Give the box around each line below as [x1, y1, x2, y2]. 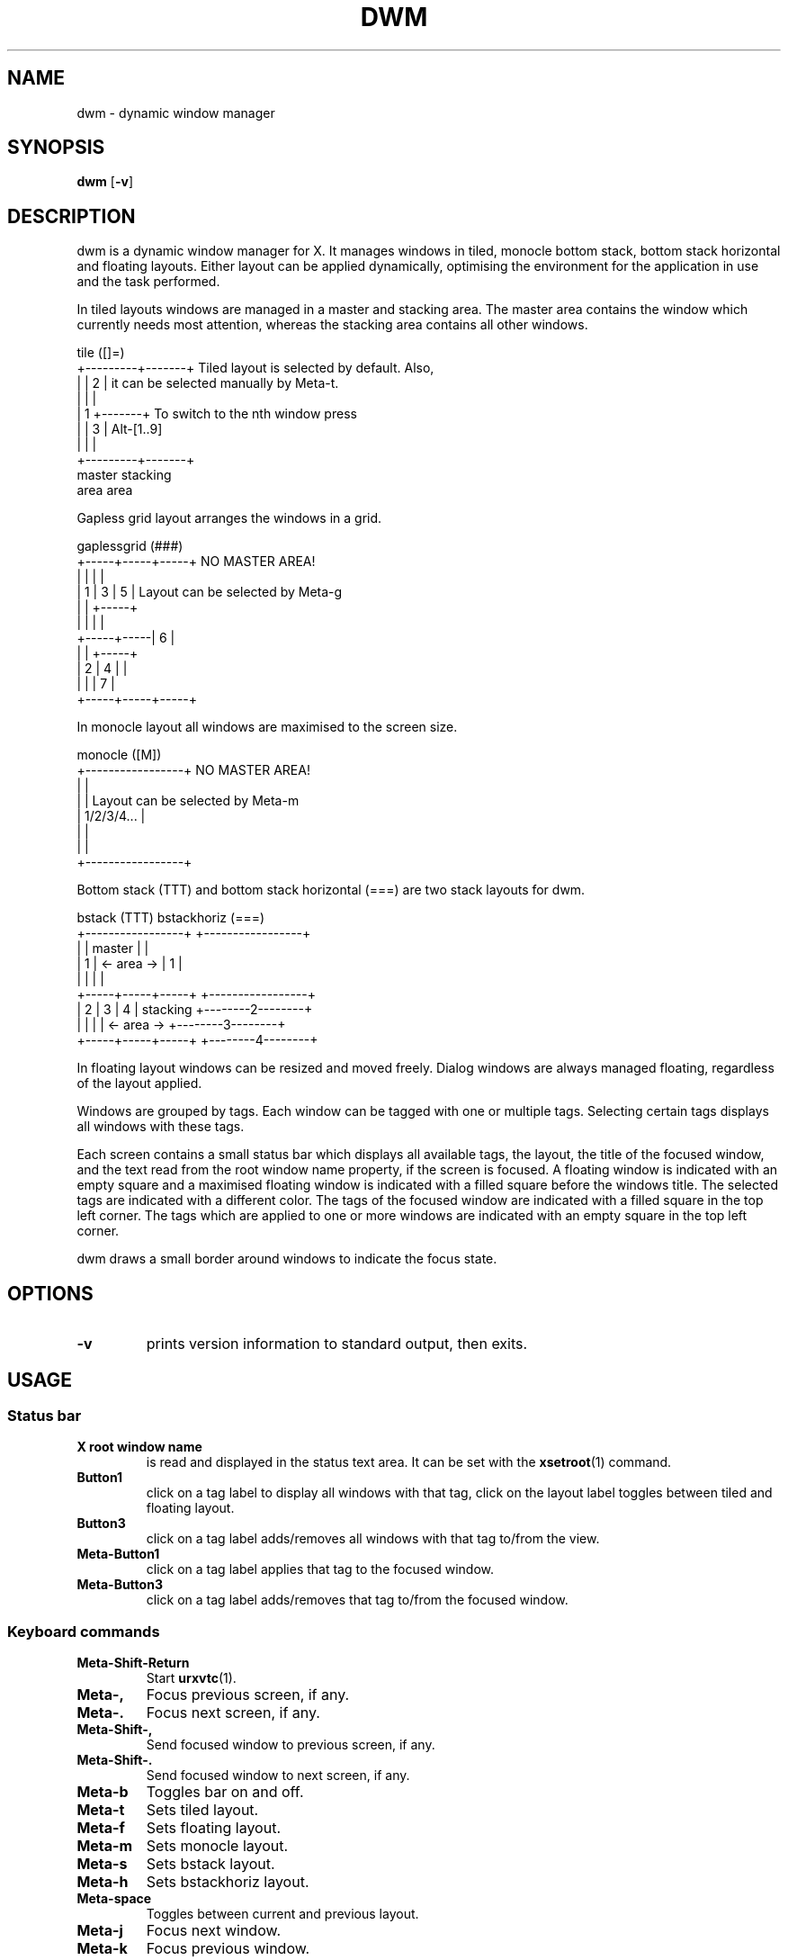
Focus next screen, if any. [146, 1704, 320, 1722]
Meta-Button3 [76, 1577, 163, 1593]
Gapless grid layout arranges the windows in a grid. [76, 510, 382, 526]
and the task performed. [76, 274, 220, 290]
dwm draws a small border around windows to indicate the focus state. [76, 1251, 497, 1267]
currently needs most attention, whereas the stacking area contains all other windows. [76, 317, 588, 333]
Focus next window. [146, 1921, 281, 1940]
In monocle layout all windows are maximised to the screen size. [76, 719, 458, 735]
